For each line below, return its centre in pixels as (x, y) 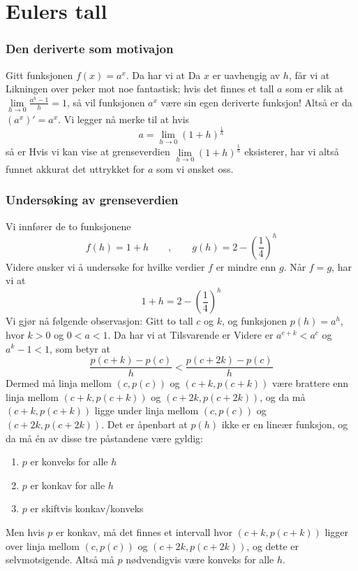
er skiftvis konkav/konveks (87, 508)
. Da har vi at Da (163, 75)
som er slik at (315, 89)
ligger (337, 531)
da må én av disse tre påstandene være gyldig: (105, 438)
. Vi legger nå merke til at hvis (124, 119)
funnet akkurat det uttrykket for (75, 168)
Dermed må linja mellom (59, 383)
